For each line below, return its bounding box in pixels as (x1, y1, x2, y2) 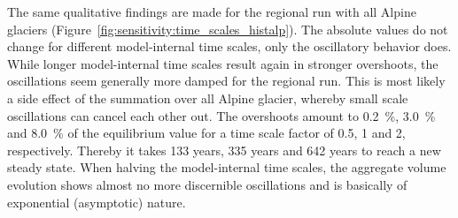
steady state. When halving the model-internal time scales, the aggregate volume (7, 158, 446, 177)
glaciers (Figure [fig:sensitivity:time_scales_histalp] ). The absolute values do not (7, 19, 448, 38)
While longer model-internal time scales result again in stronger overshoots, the (7, 54, 439, 72)
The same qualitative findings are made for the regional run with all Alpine (7, 3, 416, 20)
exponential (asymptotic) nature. (7, 192, 186, 211)
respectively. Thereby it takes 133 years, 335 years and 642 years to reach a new (7, 140, 441, 159)
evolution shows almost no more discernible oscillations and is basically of (7, 175, 408, 193)
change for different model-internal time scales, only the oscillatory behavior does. (7, 37, 452, 56)
